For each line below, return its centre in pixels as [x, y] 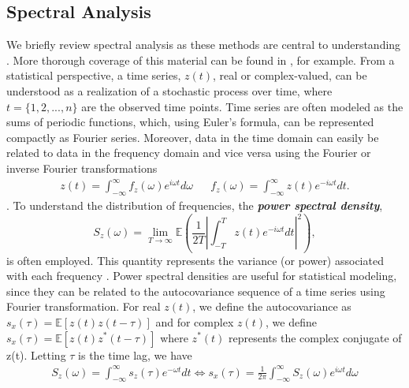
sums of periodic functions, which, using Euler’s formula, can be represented [190, 122]
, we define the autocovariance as [272, 306]
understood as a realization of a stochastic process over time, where [169, 90]
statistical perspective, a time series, [94, 75]
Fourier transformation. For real [84, 306]
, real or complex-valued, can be [290, 75]
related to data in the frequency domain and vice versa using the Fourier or [189, 153]
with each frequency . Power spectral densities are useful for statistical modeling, [202, 276]
